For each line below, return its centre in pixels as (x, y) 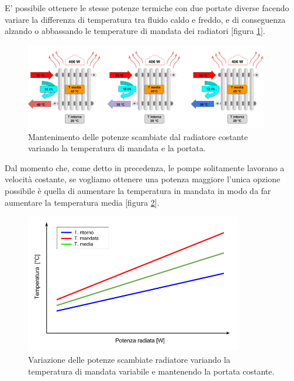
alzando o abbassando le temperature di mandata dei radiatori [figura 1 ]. (135, 31)
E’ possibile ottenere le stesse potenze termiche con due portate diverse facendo (147, 8)
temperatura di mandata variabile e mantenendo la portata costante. (151, 371)
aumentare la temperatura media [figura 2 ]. (82, 202)
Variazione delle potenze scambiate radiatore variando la (129, 360)
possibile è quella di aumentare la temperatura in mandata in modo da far (138, 190)
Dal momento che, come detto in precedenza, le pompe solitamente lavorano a (145, 167)
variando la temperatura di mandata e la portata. (117, 148)
